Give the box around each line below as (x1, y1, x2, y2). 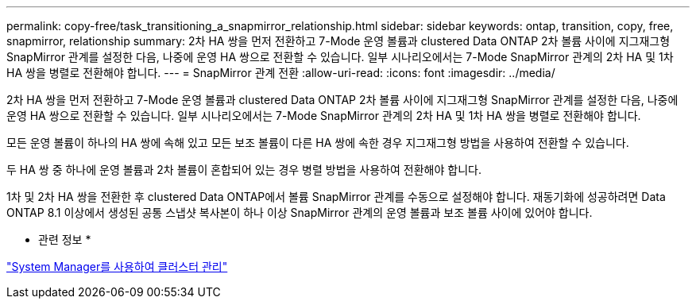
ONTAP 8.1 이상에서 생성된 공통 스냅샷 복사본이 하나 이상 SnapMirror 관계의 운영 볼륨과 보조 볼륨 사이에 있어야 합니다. (6, 206, 593, 219)
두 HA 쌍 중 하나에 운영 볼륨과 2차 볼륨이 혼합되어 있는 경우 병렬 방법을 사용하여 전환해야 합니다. (6, 163, 481, 176)
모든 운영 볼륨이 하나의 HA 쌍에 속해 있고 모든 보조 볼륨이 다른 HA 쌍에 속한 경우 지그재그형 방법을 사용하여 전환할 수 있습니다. (6, 136, 629, 149)
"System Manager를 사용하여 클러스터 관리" (6, 260, 228, 273)
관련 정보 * (38, 233, 91, 246)
